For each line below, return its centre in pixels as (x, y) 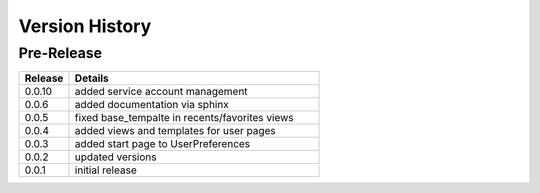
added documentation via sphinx (151, 105)
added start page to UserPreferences (162, 144)
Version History (85, 26)
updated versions (115, 157)
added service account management (161, 92)
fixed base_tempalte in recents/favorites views (184, 118)
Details (91, 78)
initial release (105, 170)
